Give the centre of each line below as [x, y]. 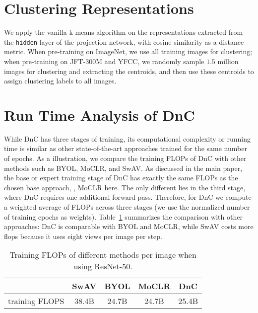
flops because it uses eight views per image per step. [83, 236]
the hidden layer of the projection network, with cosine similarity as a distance [124, 41]
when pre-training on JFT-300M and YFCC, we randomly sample [104, 61]
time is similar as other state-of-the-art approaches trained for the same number [126, 148]
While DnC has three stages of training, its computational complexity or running [127, 138]
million [228, 61]
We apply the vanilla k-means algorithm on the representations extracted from [124, 32]
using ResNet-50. [103, 266]
